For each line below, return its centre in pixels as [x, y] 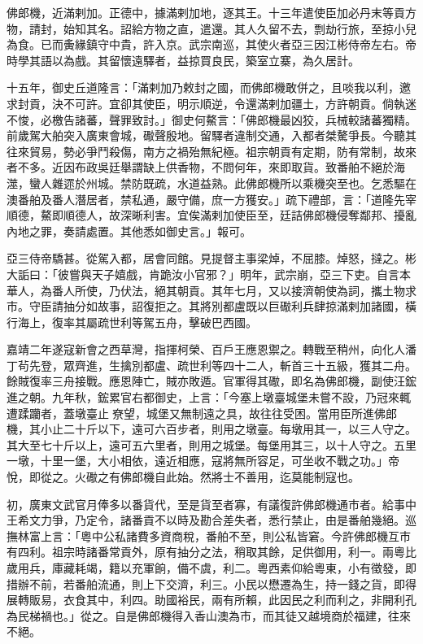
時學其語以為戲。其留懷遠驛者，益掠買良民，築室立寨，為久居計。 [183, 60]
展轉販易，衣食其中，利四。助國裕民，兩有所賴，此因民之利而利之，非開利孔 [211, 600]
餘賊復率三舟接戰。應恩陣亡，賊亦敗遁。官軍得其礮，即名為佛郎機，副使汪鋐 [211, 381]
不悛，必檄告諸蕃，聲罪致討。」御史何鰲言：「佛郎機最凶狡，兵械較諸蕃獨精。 [211, 119]
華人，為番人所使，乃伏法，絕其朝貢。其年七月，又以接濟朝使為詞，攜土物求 [211, 290]
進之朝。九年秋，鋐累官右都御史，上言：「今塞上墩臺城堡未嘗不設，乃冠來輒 [209, 397]
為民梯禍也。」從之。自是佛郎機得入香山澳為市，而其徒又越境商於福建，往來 [209, 615]
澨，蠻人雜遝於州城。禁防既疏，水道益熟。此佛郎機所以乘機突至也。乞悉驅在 [211, 183]
